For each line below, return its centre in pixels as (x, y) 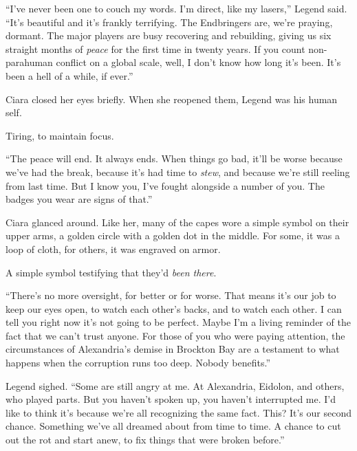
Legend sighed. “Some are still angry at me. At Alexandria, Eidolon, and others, (175, 385)
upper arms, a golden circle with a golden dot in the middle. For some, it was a (173, 235)
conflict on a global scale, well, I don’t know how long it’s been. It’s (198, 62)
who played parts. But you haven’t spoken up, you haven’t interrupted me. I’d (171, 399)
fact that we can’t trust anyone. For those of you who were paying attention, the (175, 335)
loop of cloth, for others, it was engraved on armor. (113, 249)
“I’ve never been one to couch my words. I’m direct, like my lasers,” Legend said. (176, 8)
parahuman (29, 62)
